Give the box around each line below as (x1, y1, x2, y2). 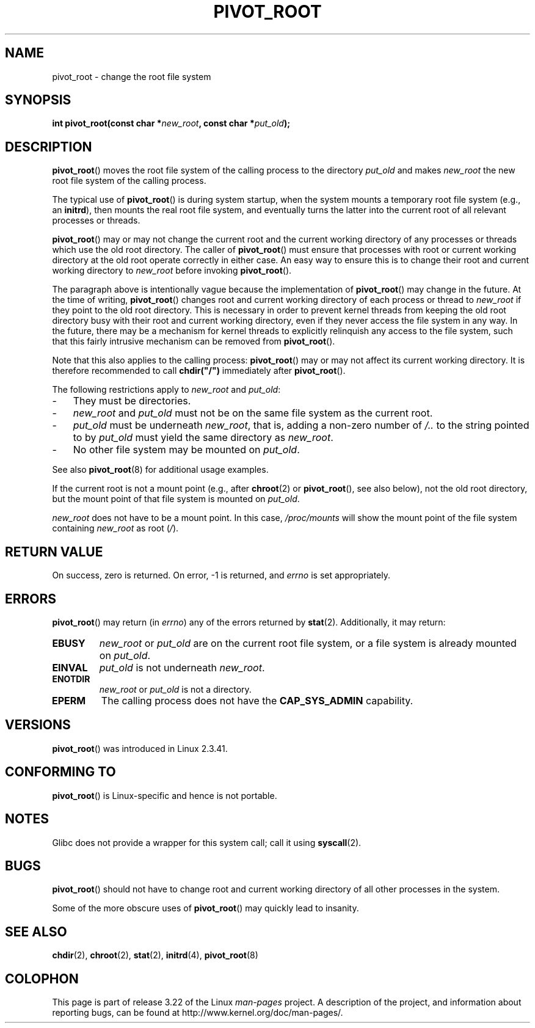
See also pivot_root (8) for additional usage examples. (52, 464, 269, 475)
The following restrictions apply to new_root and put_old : (52, 384, 281, 395)
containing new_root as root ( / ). (52, 523, 179, 534)
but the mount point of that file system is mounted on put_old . (52, 494, 300, 505)
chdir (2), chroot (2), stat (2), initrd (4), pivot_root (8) (52, 950, 258, 961)
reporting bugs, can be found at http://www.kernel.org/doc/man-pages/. (52, 1007, 343, 1018)
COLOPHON (5, 971, 79, 986)
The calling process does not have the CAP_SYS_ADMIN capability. (101, 694, 413, 707)
